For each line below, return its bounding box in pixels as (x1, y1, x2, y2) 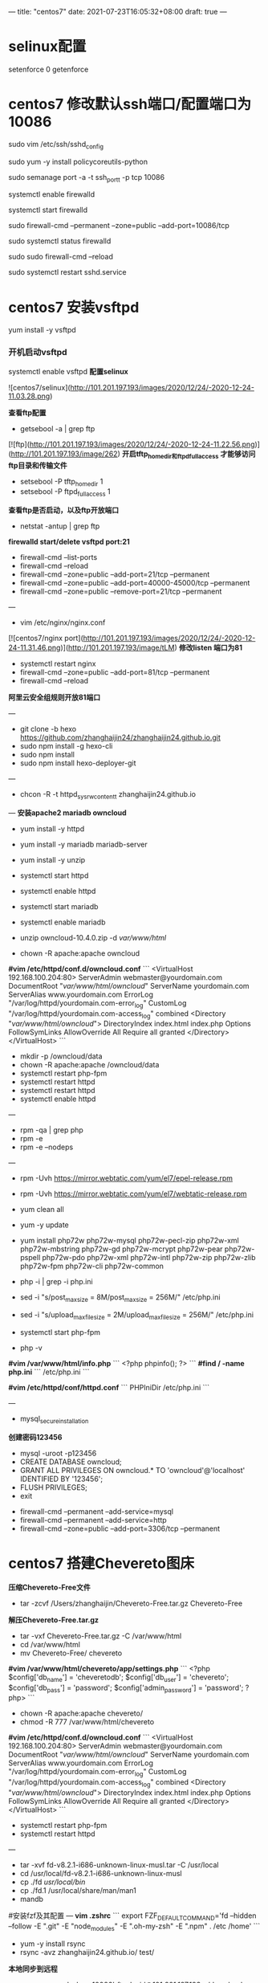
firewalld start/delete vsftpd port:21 (8, 537, 130, 547)
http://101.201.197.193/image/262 (10, 449, 118, 459)
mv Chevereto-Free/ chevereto (19, 1648, 123, 1658)
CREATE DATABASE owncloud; (19, 1457, 122, 1467)
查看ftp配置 (8, 407, 47, 417)
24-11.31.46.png (8, 643, 61, 653)
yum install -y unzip (19, 855, 86, 864)
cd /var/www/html (19, 1639, 80, 1649)
